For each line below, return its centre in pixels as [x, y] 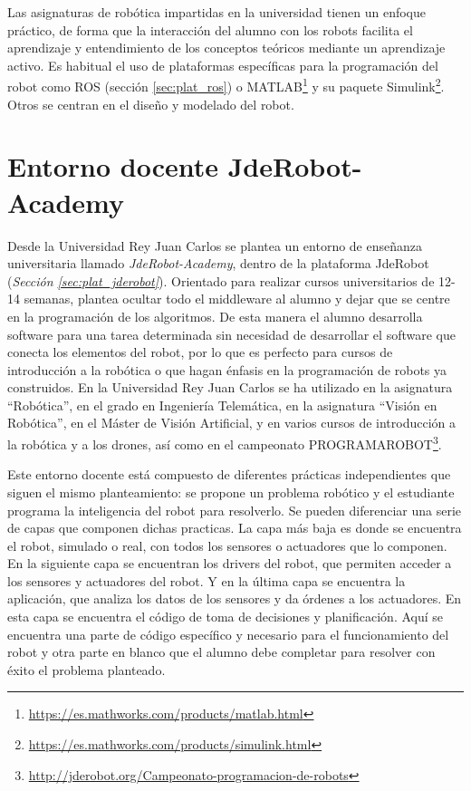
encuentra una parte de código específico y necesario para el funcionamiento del [228, 634]
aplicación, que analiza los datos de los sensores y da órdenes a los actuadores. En [235, 598]
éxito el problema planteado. [87, 669]
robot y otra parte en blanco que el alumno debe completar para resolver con [221, 652]
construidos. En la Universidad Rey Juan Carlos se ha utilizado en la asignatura [230, 387]
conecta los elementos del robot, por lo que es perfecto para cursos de [200, 352]
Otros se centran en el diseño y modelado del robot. [151, 104]
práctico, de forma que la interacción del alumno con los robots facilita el [210, 29]
